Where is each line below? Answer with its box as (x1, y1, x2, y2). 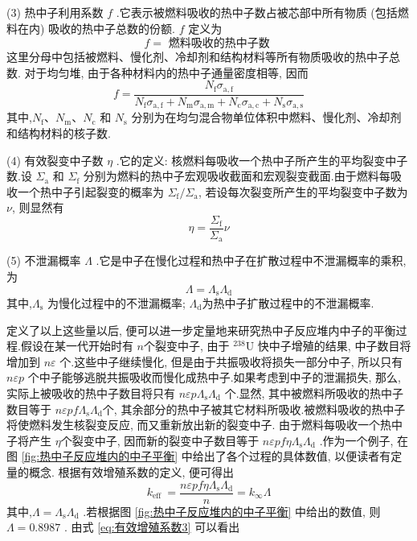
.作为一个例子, (319, 432, 394, 448)
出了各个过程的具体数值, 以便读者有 (203, 448, 391, 465)
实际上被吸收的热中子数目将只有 (6, 385, 175, 401)
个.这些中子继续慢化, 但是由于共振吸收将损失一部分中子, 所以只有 (59, 353, 403, 370)
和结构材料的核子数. (6, 124, 111, 141)
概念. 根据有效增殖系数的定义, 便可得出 (28, 463, 235, 480)
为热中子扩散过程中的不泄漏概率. (202, 295, 374, 312)
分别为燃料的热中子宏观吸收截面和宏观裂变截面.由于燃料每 (83, 167, 390, 184)
